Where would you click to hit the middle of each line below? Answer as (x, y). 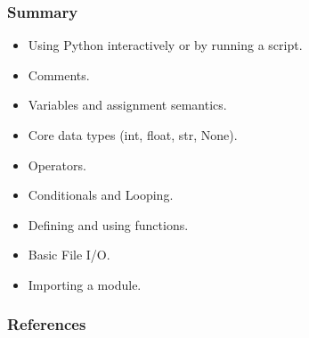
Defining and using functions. (108, 224)
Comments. (59, 74)
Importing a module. (85, 284)
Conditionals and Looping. (101, 195)
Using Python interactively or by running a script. (165, 45)
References (47, 324)
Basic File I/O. (69, 255)
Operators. (57, 165)
